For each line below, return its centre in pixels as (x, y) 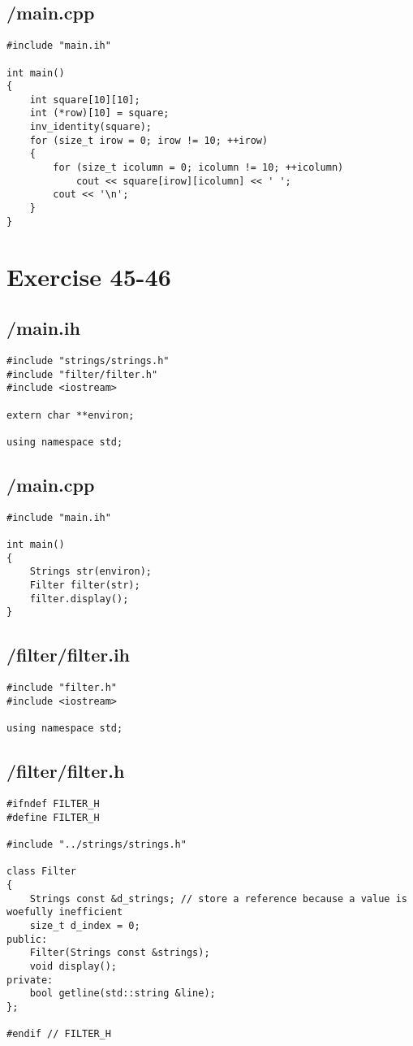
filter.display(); (79, 599)
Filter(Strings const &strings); (120, 953)
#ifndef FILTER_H (53, 804)
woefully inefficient (65, 912)
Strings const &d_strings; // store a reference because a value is (218, 898)
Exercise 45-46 (89, 276)
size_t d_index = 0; (85, 925)
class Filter (41, 872)
